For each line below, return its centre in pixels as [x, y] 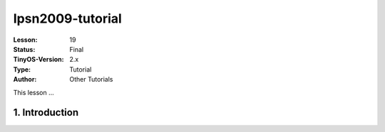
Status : [24, 49]
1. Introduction [46, 112]
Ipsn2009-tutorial [68, 18]
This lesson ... [34, 92]
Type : [22, 69]
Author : [25, 79]
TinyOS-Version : [38, 60]
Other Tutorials [91, 79]
